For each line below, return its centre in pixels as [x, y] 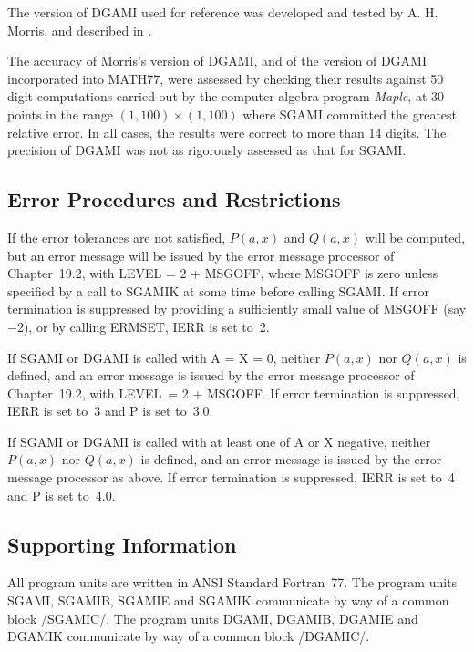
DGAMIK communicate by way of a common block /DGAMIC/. [189, 636]
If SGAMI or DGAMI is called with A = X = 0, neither [164, 357]
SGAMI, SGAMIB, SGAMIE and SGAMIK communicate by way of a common [228, 600]
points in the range [61, 114]
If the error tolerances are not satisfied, [117, 237]
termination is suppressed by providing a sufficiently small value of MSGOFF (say [237, 309]
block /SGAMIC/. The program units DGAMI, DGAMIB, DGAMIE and [213, 618]
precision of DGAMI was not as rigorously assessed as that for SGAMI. [207, 150]
